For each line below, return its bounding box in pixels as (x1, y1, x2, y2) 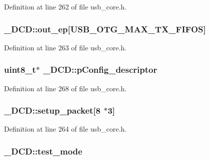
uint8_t (4, 63, 36, 76)
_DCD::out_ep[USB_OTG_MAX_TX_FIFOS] (4, 22, 206, 35)
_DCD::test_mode (4, 145, 82, 157)
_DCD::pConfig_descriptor (43, 63, 157, 76)
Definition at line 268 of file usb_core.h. (4, 83, 126, 93)
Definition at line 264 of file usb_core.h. (4, 124, 126, 134)
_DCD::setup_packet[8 (4, 104, 100, 117)
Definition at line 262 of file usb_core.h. (4, 1, 126, 11)
